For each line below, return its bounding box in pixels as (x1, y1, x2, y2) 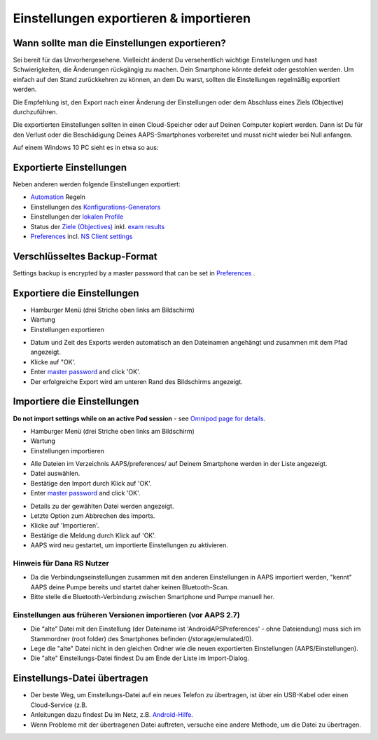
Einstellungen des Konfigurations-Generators (30, 203, 161, 211)
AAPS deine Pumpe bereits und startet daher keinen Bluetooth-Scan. (30, 582, 230, 591)
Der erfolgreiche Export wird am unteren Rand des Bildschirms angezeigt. (30, 377, 243, 385)
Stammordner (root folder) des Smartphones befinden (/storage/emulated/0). (30, 634, 253, 643)
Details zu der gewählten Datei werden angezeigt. (30, 502, 174, 510)
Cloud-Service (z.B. (30, 701, 87, 709)
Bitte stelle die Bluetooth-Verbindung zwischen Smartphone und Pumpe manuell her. (30, 593, 274, 601)
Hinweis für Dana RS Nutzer (13, 558, 110, 568)
